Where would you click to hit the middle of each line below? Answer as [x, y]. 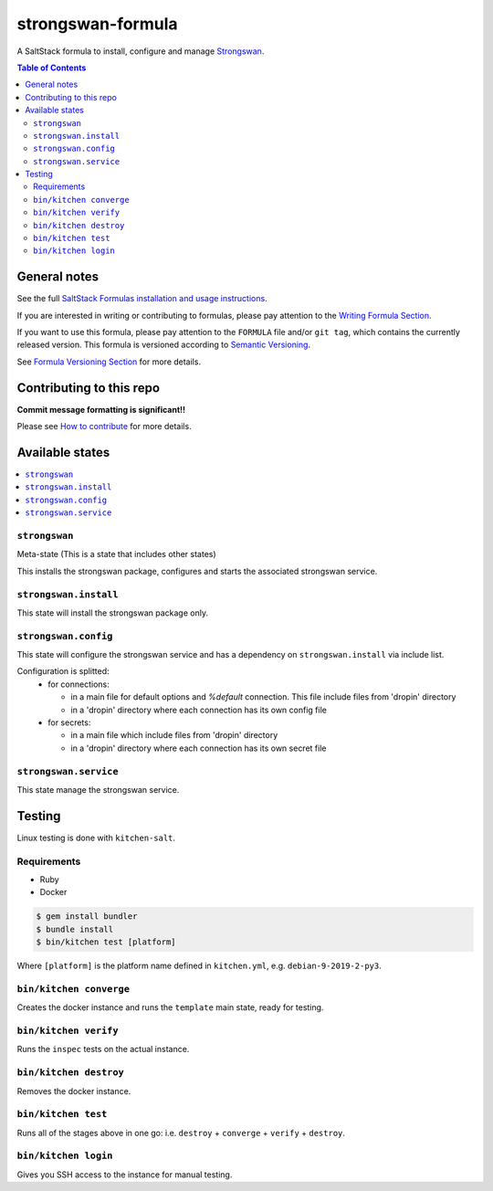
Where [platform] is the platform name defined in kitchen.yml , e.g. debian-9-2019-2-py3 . [199, 966]
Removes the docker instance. [74, 1091]
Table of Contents [52, 68]
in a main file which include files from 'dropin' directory [174, 735]
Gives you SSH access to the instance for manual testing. [125, 1175]
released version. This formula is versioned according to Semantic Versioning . [163, 345]
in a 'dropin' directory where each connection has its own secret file [199, 748]
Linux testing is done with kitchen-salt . [96, 838]
